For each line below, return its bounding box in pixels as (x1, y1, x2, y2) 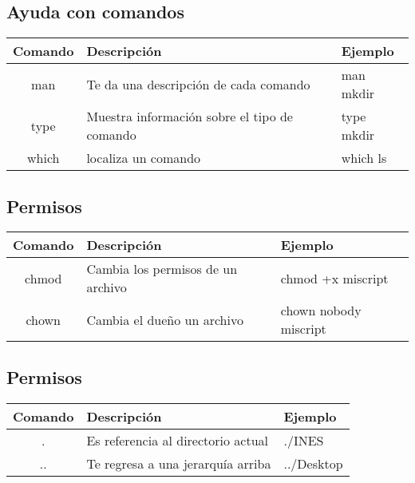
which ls (341, 148, 387, 168)
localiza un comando (86, 148, 201, 168)
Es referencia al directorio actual (86, 430, 269, 449)
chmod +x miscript (280, 268, 389, 287)
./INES (283, 430, 324, 449)
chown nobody (280, 301, 362, 320)
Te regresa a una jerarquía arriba (86, 453, 271, 473)
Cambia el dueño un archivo (86, 310, 243, 329)
